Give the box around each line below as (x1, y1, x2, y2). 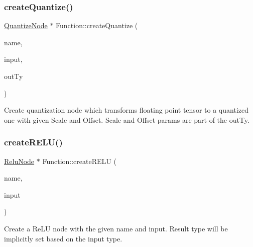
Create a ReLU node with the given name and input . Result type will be (4, 223, 228, 233)
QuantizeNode (4, 20, 48, 31)
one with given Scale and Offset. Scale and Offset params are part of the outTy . (4, 114, 249, 125)
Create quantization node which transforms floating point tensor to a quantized (4, 105, 248, 115)
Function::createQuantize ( (56, 20, 138, 31)
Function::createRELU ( (42, 155, 116, 166)
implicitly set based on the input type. (4, 233, 122, 243)
